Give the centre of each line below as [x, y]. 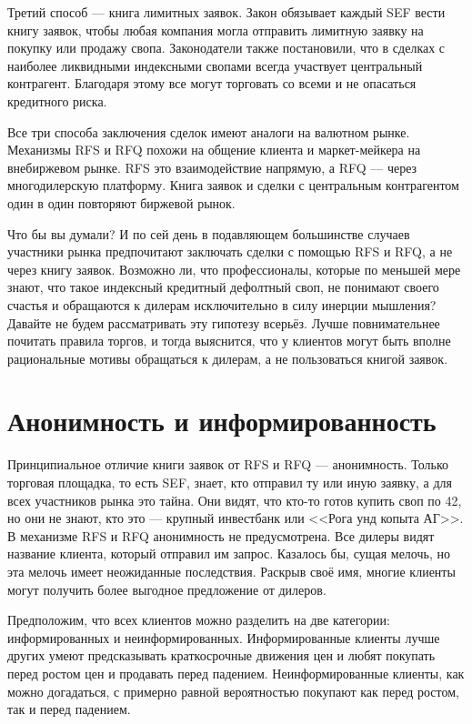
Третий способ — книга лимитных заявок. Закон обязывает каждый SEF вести [226, 12]
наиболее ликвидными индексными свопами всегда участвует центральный [215, 65]
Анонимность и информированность [222, 421]
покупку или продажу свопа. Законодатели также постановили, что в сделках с [226, 48]
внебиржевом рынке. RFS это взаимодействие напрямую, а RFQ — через [212, 167]
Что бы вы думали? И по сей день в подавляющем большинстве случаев [209, 233]
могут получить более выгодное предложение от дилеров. [167, 589]
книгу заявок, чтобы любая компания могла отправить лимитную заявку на [216, 30]
